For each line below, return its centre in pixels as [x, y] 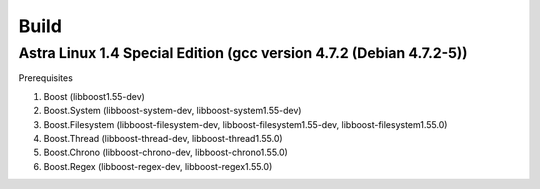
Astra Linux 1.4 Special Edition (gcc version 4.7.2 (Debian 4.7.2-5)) [243, 53]
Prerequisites [46, 78]
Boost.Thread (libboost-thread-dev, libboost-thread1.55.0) [163, 138]
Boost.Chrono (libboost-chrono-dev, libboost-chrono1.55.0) [166, 152]
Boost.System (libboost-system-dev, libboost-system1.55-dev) [172, 111]
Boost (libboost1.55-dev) [94, 96]
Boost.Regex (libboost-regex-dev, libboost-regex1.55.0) [158, 166]
